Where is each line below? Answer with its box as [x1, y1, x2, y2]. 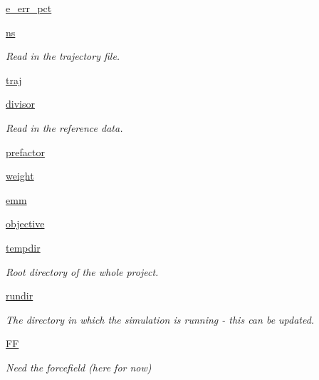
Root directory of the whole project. [6, 264, 159, 279]
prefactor [6, 144, 45, 159]
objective [6, 216, 45, 231]
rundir [6, 288, 33, 303]
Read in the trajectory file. [6, 48, 120, 63]
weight [6, 168, 34, 183]
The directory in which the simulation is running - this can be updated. [6, 312, 315, 327]
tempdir [6, 240, 41, 255]
